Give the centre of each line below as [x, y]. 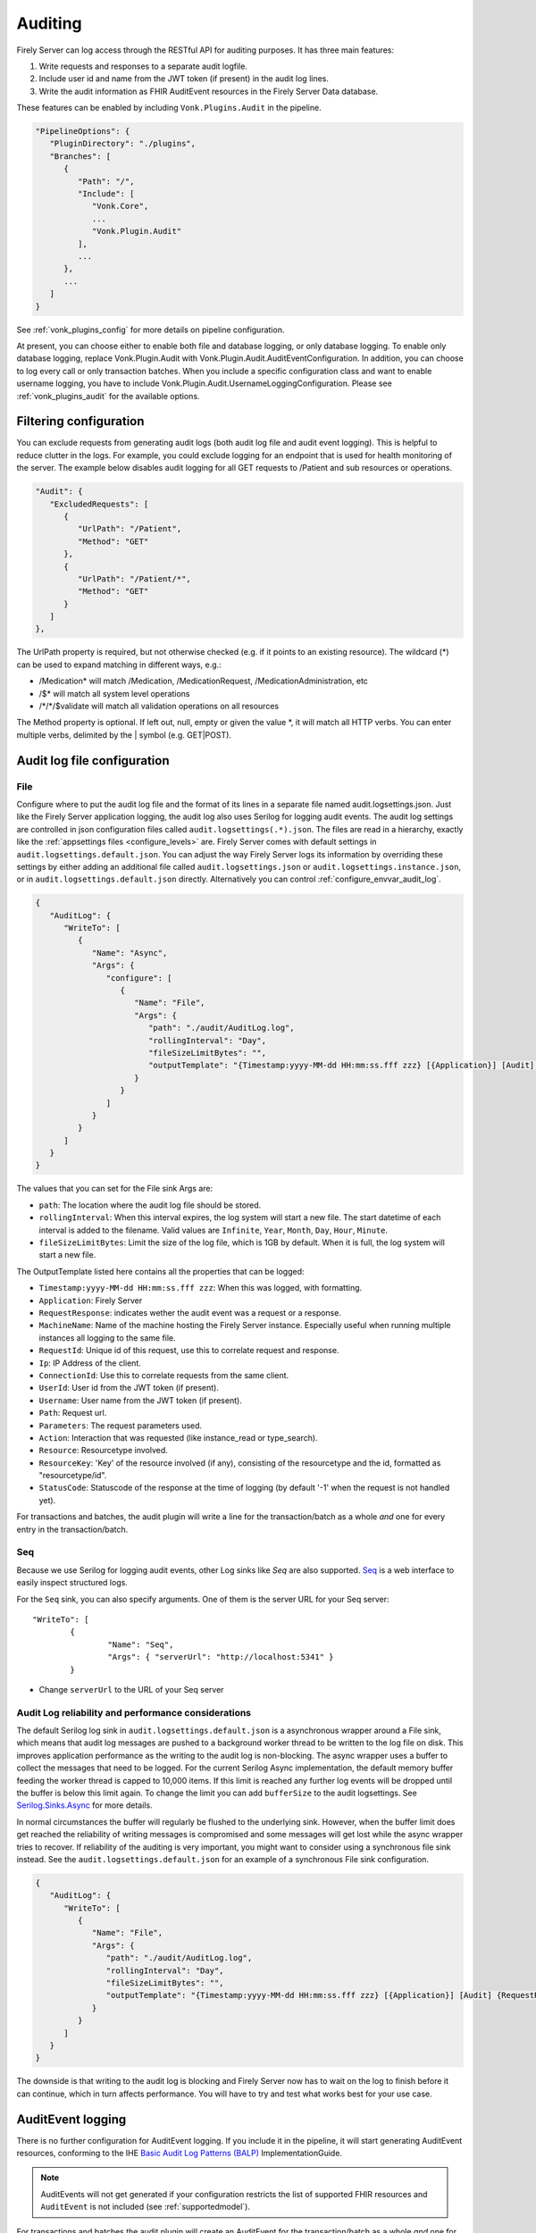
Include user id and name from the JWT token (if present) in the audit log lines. [184, 79]
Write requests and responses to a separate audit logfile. [143, 66]
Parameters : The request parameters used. [121, 1426]
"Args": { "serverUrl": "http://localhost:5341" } [221, 1657]
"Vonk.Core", [120, 206]
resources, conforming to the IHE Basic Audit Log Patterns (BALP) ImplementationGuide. [180, 2154]
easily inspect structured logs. [72, 1583]
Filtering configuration [80, 421]
